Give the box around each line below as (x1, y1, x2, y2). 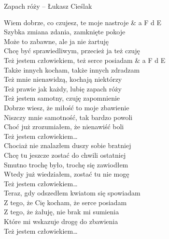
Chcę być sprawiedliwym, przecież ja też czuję (4, 45, 140, 56)
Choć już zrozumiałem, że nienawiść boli (4, 121, 124, 132)
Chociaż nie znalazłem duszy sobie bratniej (4, 140, 131, 150)
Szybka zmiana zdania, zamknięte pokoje (4, 27, 126, 37)
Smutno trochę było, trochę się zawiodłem (4, 159, 128, 169)
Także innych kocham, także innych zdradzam (4, 64, 140, 75)
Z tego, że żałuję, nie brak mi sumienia (4, 207, 119, 217)
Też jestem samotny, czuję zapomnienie (4, 93, 120, 103)
